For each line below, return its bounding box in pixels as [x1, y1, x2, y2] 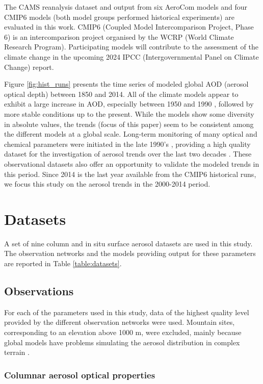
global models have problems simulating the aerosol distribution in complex [4, 337, 240, 347]
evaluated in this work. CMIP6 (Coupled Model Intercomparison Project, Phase [4, 21, 254, 32]
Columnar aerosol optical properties [4, 368, 155, 381]
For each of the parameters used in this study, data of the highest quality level [4, 306, 249, 317]
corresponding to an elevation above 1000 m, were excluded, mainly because [4, 326, 242, 337]
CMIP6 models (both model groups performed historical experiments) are [4, 11, 234, 22]
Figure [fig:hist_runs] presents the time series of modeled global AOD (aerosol [4, 79, 249, 89]
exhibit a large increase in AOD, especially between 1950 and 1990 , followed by [4, 98, 254, 109]
